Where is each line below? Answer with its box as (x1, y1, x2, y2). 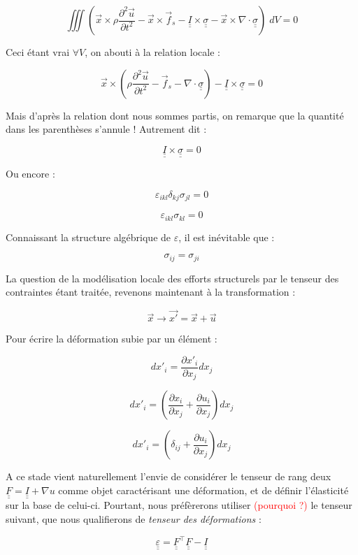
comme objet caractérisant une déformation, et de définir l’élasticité (58, 482, 349, 497)
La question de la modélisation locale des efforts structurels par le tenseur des (6, 271, 339, 285)
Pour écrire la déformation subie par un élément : (6, 331, 217, 346)
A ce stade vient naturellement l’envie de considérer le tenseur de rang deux (6, 469, 331, 484)
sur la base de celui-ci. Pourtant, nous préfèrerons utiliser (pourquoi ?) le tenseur (6, 498, 352, 512)
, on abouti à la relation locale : (85, 45, 220, 59)
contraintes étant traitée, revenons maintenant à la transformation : (6, 284, 296, 299)
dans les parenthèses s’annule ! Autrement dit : (6, 122, 207, 136)
